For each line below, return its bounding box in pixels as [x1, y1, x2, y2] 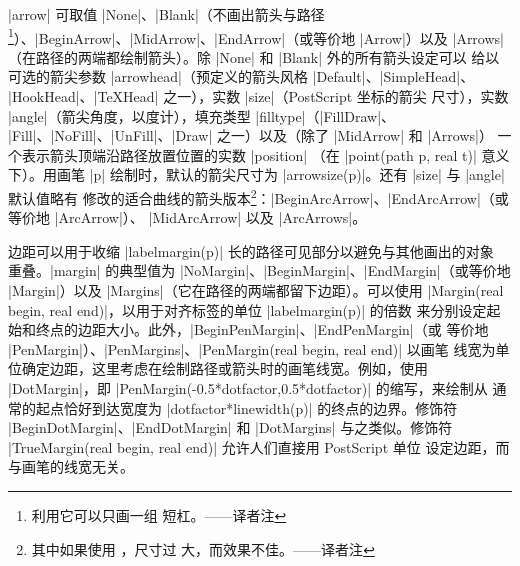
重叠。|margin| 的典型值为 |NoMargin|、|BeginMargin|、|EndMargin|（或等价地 [8, 260, 511, 281]
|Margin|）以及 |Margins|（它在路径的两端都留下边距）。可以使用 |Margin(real [8, 280, 504, 301]
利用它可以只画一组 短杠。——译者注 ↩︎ [31, 504, 287, 525]
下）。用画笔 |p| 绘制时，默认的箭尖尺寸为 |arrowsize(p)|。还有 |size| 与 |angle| [8, 164, 505, 185]
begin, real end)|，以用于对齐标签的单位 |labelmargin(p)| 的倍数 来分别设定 [8, 299, 487, 320]
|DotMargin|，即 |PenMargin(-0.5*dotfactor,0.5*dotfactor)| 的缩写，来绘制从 [8, 378, 488, 398]
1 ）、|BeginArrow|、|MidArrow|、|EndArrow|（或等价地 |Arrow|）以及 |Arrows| [8, 24, 504, 48]
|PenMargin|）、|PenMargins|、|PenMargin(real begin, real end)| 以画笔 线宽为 [8, 338, 496, 359]
